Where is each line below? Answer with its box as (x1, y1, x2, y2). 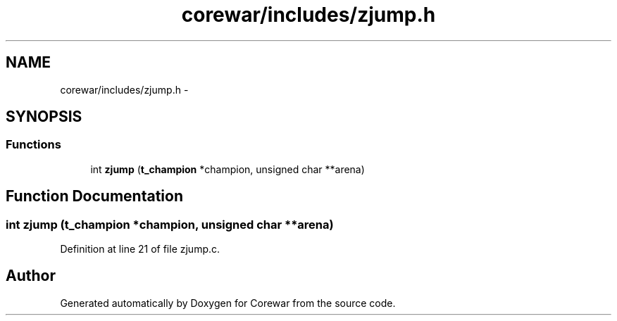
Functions (6, 137, 61, 152)
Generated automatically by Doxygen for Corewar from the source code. (60, 296, 396, 309)
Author (6, 267, 56, 285)
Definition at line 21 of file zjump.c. (60, 243, 220, 256)
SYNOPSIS (6, 108, 82, 126)
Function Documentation (6, 187, 183, 206)
